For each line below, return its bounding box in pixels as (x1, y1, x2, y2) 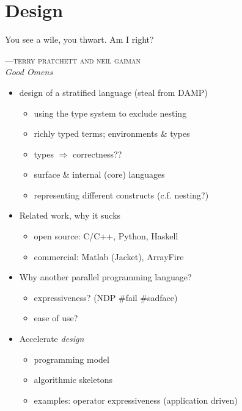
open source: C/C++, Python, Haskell (34, 230, 178, 242)
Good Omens (5, 65, 53, 78)
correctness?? (73, 147, 122, 160)
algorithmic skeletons (34, 373, 113, 386)
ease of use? (34, 311, 78, 324)
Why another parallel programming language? (19, 271, 192, 283)
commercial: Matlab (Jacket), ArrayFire (34, 250, 184, 263)
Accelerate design (19, 332, 84, 345)
